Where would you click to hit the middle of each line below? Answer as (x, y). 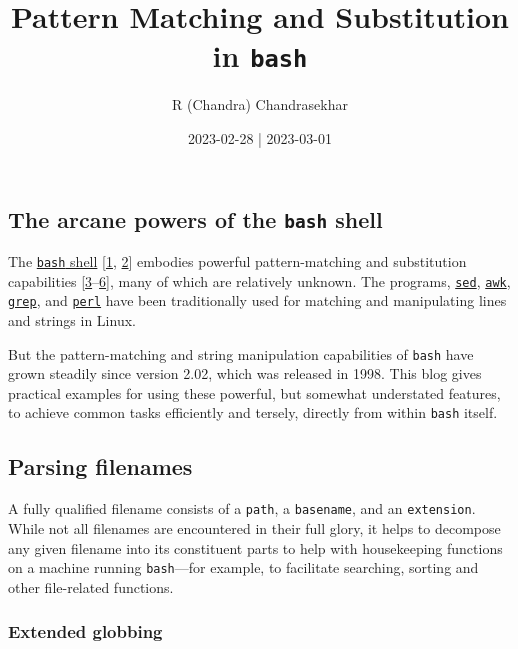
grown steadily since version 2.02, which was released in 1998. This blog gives (245, 373)
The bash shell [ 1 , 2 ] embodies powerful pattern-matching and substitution (237, 261)
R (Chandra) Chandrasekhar (260, 104)
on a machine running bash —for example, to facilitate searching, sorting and (243, 567)
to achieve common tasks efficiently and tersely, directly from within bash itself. (253, 412)
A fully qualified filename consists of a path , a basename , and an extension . (242, 508)
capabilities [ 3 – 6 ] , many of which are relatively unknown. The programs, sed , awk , (259, 280)
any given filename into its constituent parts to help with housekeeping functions (255, 547)
